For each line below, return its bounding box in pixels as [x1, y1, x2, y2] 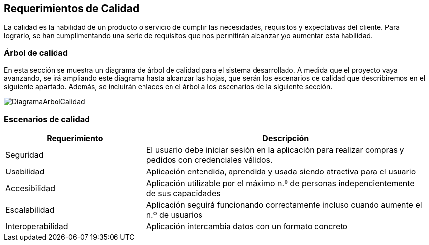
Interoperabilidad [5, 221, 68, 231]
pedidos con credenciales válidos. [146, 154, 273, 165]
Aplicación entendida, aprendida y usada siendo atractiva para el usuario [146, 166, 416, 176]
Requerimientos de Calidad [4, 2, 140, 15]
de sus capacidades [146, 188, 221, 198]
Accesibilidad [5, 183, 55, 193]
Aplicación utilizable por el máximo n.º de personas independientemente [146, 178, 415, 188]
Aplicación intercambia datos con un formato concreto [146, 221, 348, 231]
